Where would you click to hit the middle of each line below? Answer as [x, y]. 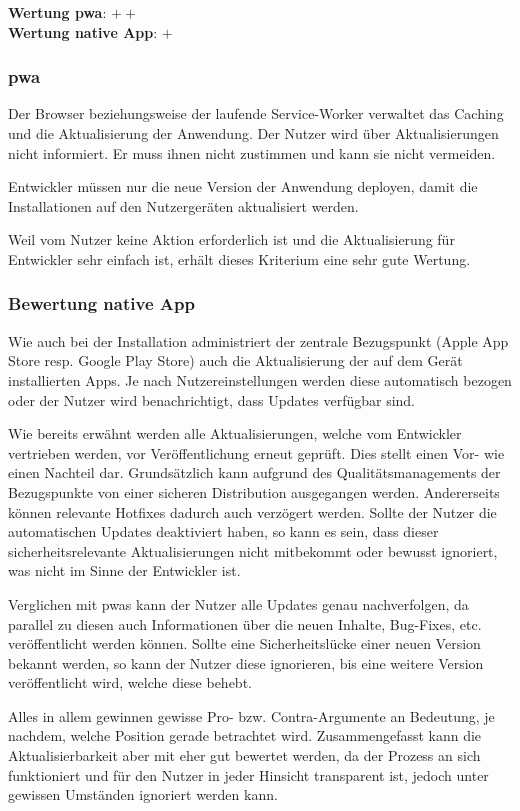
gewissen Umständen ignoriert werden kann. [143, 794]
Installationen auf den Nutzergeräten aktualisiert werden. [183, 205]
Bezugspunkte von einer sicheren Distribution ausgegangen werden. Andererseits [254, 491]
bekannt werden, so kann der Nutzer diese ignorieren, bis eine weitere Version [246, 662]
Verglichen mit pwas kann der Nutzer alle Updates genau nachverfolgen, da [238, 603]
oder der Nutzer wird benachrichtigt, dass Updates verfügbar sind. [212, 399]
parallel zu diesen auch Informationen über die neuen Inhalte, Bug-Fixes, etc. [245, 623]
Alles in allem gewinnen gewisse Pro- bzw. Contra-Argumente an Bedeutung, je [251, 715]
